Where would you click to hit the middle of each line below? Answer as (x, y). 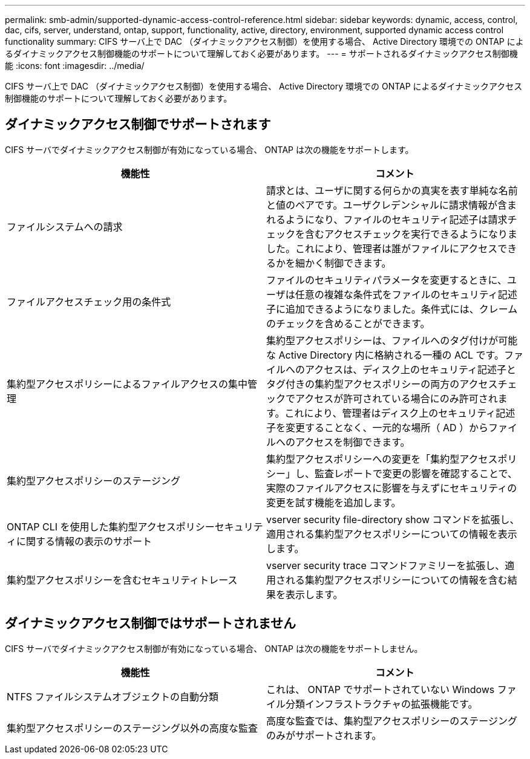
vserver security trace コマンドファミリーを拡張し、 (386, 565)
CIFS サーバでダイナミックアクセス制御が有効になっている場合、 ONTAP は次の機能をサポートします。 (209, 149)
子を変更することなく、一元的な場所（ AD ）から (378, 427)
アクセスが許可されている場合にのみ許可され (397, 398)
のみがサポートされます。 (324, 735)
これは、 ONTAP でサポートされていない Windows (381, 689)
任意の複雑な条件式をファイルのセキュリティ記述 (406, 294)
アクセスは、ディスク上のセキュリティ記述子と (411, 369)
